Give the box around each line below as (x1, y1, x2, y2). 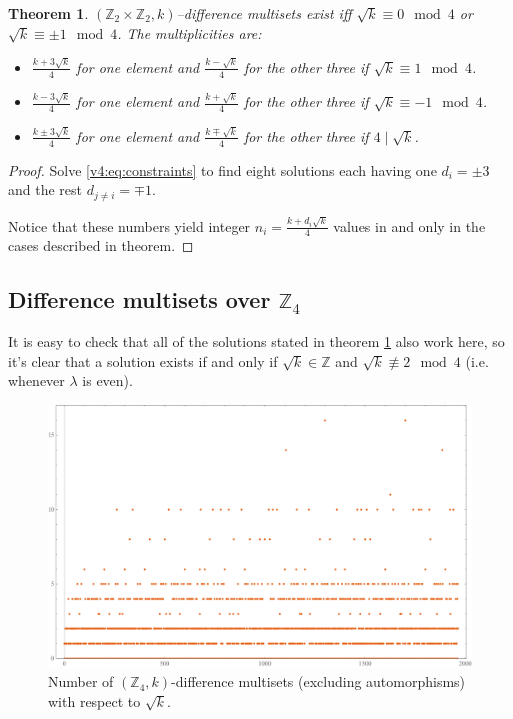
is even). (82, 370, 133, 391)
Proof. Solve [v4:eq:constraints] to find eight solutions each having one (8, 159, 437, 180)
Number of (48, 671, 114, 692)
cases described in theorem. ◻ (8, 235, 194, 256)
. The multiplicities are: (117, 22, 262, 43)
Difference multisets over (8, 284, 271, 315)
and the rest (8, 179, 83, 200)
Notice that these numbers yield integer (8, 215, 251, 236)
